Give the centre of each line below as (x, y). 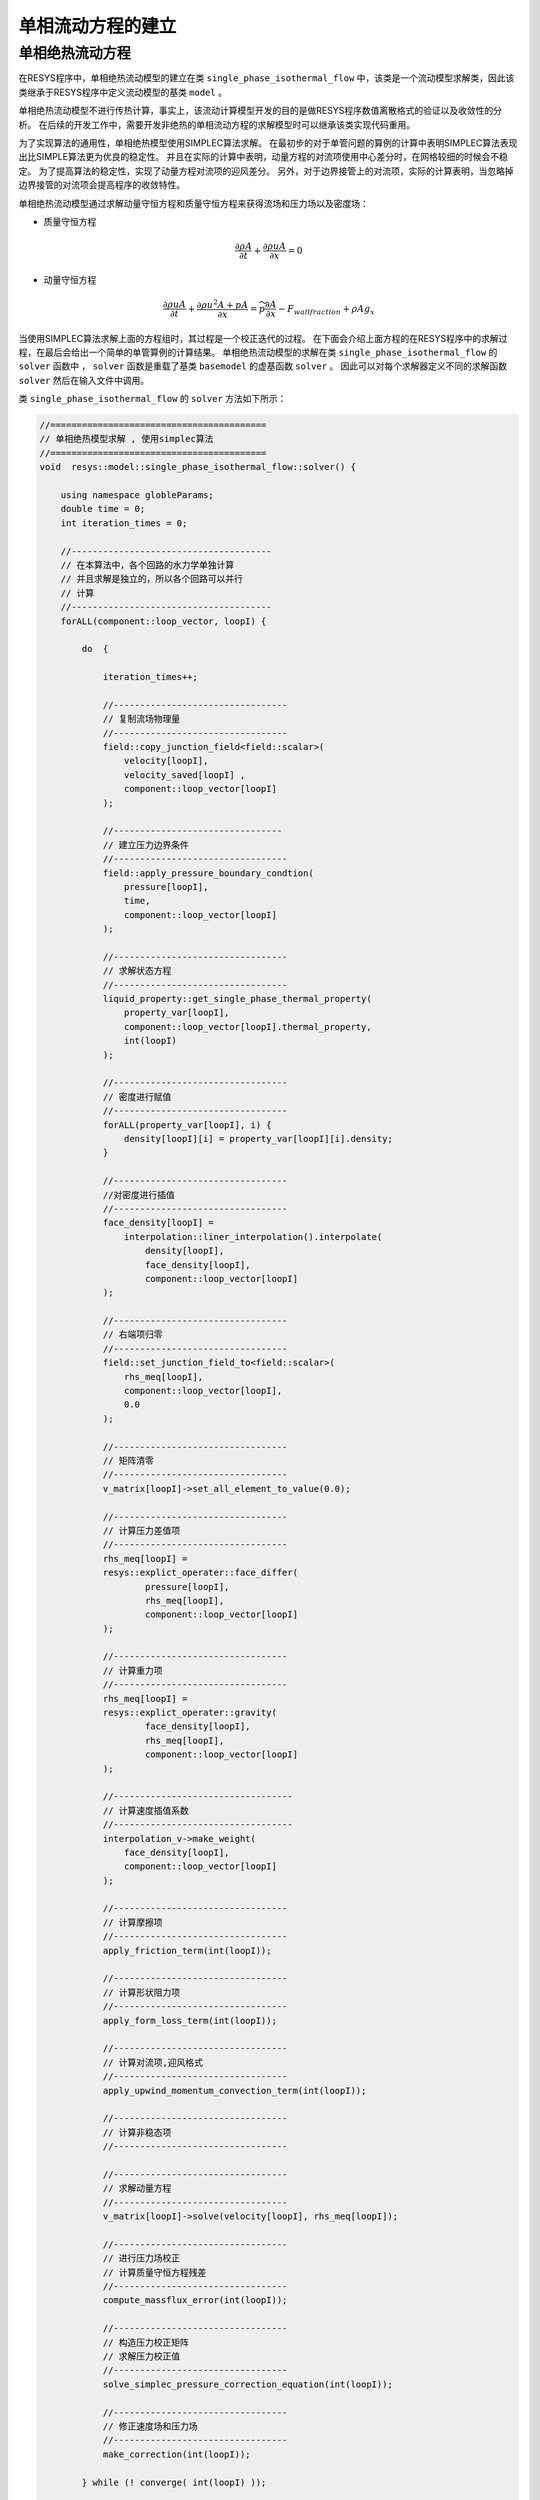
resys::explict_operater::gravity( (189, 1713)
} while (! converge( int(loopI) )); (174, 2482)
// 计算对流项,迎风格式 (153, 2062)
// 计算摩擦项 (133, 1922)
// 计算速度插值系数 (146, 1810)
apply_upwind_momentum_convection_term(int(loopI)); (234, 2090)
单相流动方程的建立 (97, 26)
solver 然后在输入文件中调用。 (84, 380)
